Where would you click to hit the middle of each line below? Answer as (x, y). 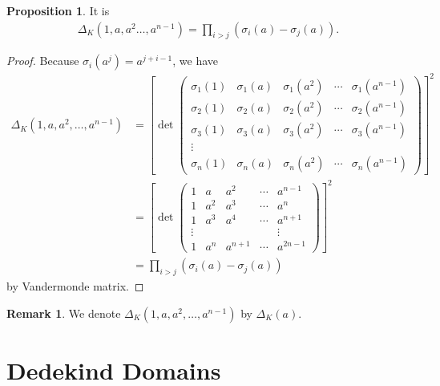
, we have (196, 61)
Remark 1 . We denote (64, 313)
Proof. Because (43, 61)
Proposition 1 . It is (58, 10)
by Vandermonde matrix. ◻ (75, 286)
